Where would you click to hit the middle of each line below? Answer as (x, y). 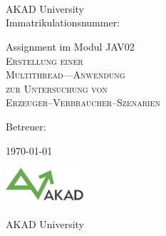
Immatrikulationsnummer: (63, 22)
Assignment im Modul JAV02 (70, 46)
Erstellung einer (45, 60)
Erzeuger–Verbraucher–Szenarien (83, 102)
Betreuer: (26, 126)
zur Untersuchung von (57, 88)
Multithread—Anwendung (66, 75)
